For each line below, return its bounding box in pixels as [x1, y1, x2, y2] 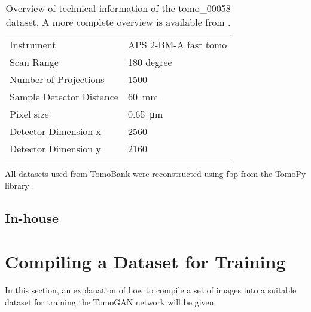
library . [5, 179, 35, 191]
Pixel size [10, 107, 49, 121]
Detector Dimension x [10, 124, 102, 138]
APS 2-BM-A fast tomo [127, 38, 227, 51]
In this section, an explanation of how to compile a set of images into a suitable [5, 284, 297, 296]
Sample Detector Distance [10, 90, 118, 103]
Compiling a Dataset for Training [5, 249, 286, 274]
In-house [5, 208, 59, 227]
